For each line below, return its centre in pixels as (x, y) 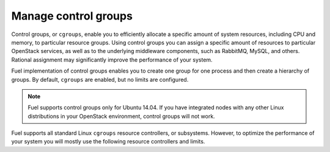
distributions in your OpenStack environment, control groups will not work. (121, 116)
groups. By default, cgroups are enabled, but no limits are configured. (100, 79)
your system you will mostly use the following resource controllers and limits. (108, 142)
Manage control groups (72, 16)
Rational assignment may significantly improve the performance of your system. (112, 60)
